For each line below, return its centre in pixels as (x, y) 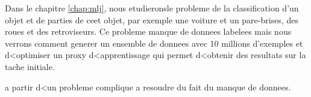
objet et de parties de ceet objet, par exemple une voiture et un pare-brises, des (152, 19)
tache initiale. (30, 66)
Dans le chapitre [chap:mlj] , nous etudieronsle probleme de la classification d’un (152, 8)
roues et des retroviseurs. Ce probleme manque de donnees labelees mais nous (148, 31)
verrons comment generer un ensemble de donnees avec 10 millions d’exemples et (154, 43)
